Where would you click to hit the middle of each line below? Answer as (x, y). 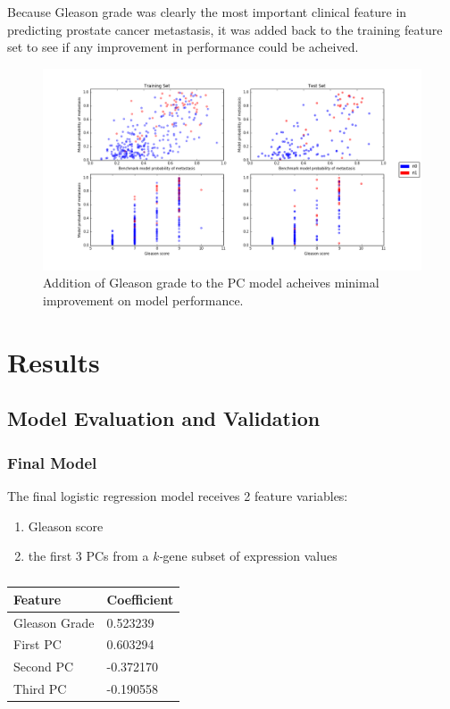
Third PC (40, 689)
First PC (37, 644)
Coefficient (140, 599)
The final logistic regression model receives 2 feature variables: (178, 496)
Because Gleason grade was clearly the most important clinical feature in (207, 12)
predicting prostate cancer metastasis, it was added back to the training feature (225, 29)
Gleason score (66, 525)
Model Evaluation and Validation (164, 418)
